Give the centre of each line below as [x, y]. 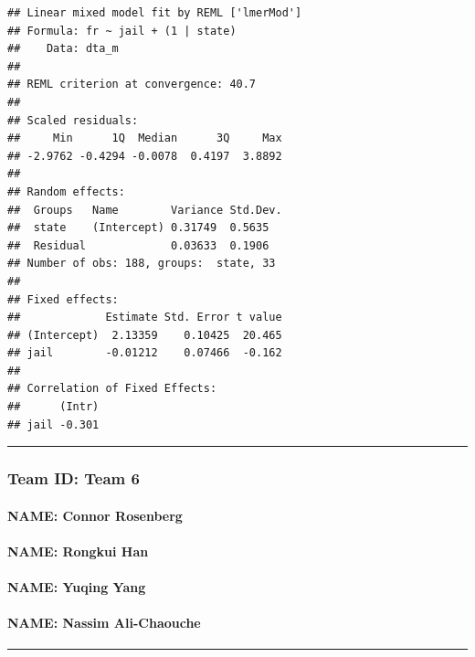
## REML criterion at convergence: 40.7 [132, 85]
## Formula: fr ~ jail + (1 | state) [122, 31]
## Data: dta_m [63, 49]
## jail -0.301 [53, 424]
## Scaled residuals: [73, 120]
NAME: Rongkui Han [78, 551]
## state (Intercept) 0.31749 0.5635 [138, 228]
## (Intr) [53, 407]
